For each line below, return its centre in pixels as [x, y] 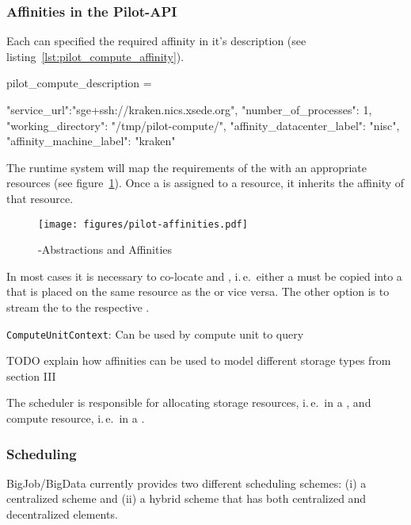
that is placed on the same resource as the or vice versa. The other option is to [198, 291]
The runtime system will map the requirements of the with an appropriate [187, 167]
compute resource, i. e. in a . [76, 418]
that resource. [40, 198]
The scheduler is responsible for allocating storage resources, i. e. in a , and [189, 402]
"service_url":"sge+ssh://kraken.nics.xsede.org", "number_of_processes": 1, [189, 109]
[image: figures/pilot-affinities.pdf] [143, 224]
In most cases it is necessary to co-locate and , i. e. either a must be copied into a [204, 276]
